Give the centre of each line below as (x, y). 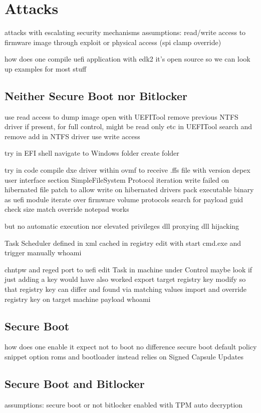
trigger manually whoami (43, 253)
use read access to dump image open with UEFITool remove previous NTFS (121, 116)
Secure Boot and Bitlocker (75, 383)
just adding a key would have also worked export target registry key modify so (125, 279)
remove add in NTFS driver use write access (72, 136)
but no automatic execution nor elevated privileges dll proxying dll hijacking (122, 226)
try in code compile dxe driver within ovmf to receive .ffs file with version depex (127, 170)
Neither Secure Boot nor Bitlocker (96, 95)
